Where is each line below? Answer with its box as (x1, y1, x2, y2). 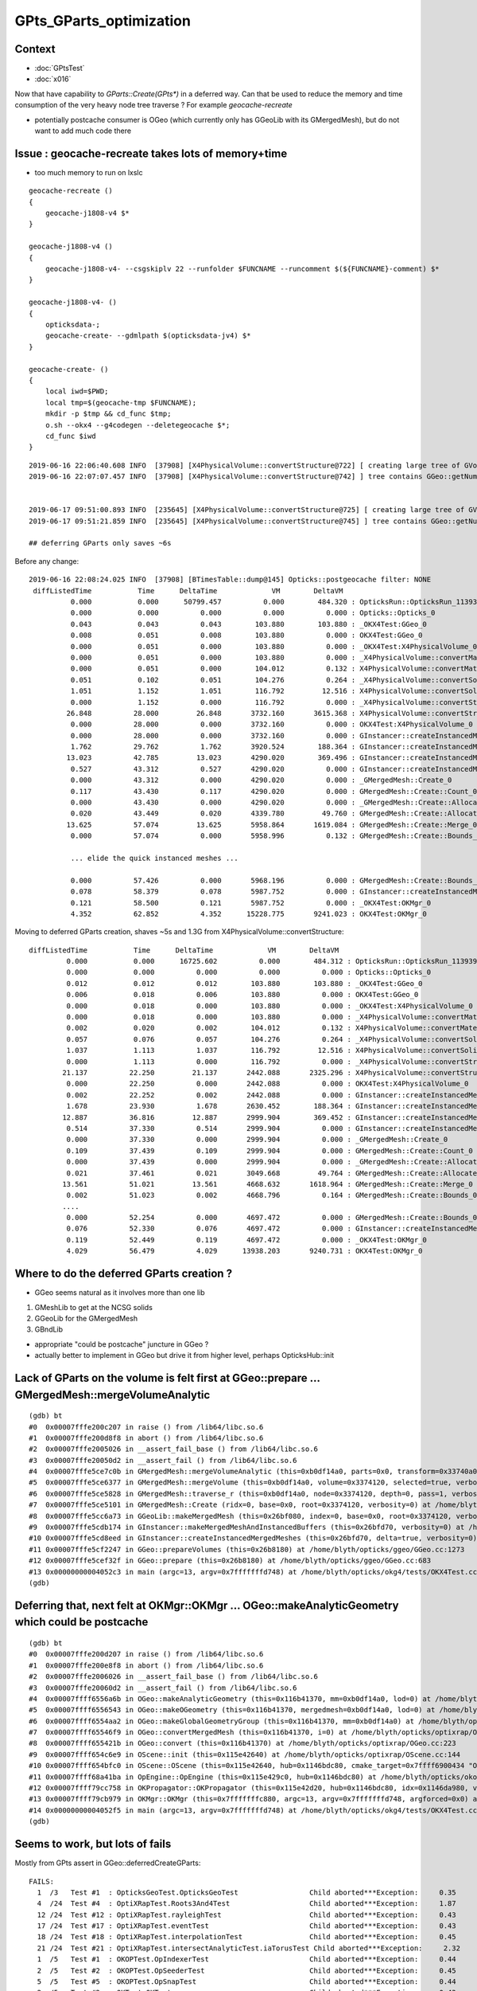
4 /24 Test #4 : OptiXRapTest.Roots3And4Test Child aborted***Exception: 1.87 (37, 1899, 456, 1908)
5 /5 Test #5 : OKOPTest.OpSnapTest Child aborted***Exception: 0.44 (37, 1977, 456, 1986)
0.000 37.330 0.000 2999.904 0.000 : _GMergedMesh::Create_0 (66, 1135, 448, 1144)
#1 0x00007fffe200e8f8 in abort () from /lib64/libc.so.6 (29, 1660, 264, 1670)
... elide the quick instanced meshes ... (70, 853, 238, 863)
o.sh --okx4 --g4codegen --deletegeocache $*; (45, 420, 231, 429)
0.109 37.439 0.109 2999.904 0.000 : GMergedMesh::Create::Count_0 (66, 1146, 473, 1155)
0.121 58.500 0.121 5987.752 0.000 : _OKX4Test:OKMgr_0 (70, 898, 432, 907)
